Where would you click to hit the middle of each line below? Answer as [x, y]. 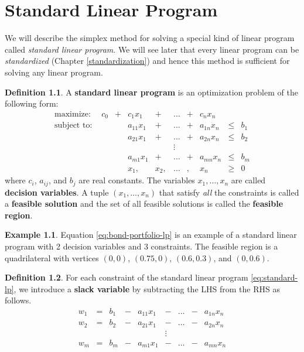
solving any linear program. [54, 72]
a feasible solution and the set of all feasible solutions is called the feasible [144, 204]
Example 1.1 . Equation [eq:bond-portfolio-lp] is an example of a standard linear [151, 235]
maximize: [73, 114]
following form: [32, 103]
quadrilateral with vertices [52, 257]
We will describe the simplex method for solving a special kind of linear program [150, 38]
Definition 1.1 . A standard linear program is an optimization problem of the [151, 92]
